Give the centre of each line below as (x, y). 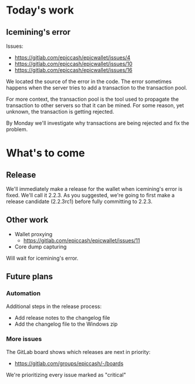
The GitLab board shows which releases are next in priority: (78, 352)
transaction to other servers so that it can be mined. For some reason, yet (95, 105)
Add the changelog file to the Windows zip (66, 324)
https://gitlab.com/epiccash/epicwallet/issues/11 (82, 240)
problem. (17, 129)
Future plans (29, 277)
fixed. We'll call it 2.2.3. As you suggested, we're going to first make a (90, 195)
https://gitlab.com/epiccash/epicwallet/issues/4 (73, 57)
